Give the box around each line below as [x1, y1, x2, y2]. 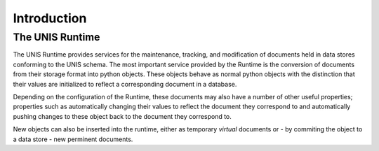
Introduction [13, 10, 87, 26]
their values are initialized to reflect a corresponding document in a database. [13, 80, 237, 88]
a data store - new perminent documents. [13, 135, 133, 143]
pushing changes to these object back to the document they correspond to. [13, 112, 232, 120]
